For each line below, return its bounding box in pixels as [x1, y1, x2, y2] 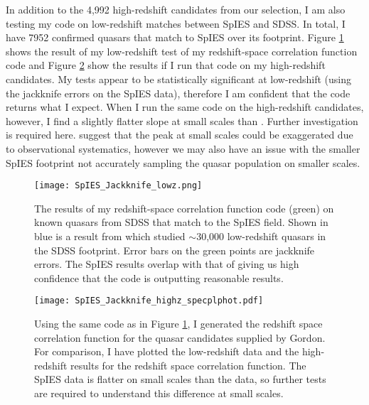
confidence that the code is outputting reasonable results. [34, 270, 284, 285]
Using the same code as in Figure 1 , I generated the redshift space [34, 316, 323, 330]
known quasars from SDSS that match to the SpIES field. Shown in [34, 215, 328, 229]
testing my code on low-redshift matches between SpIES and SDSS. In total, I [6, 16, 346, 31]
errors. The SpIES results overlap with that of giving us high [34, 256, 299, 271]
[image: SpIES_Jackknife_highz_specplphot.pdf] [34, 296, 264, 306]
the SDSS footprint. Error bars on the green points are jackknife [34, 242, 315, 257]
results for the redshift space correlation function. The [70, 357, 306, 372]
